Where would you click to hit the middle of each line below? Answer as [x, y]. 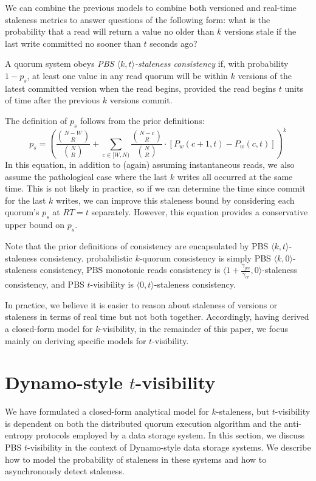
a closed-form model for [49, 328]
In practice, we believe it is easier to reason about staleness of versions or [141, 304]
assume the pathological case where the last [86, 176]
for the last [26, 200]
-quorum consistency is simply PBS [205, 258]
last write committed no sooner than [73, 43]
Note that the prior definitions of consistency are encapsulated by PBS [137, 245]
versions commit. [141, 100]
